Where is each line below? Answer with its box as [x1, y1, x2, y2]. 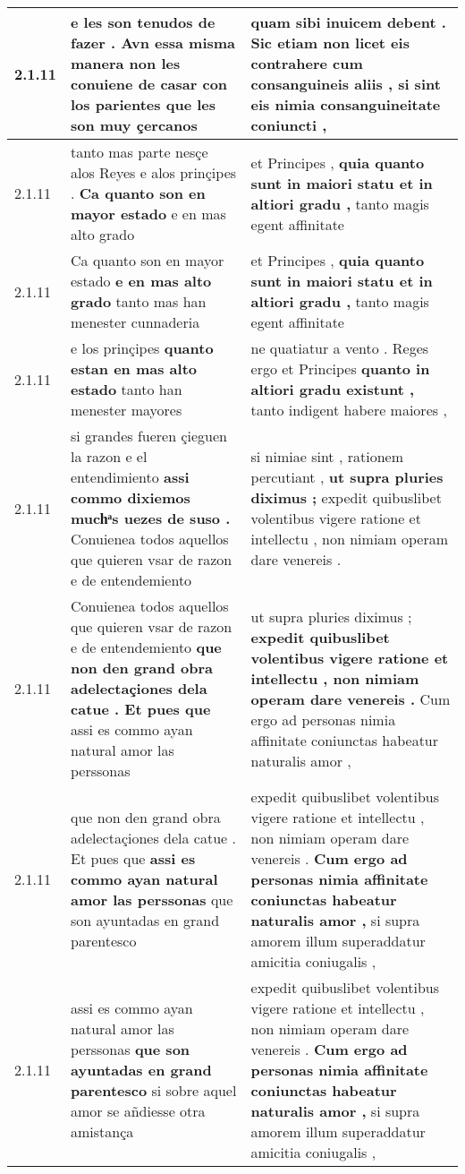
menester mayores [71, 399, 182, 420]
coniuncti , [250, 115, 327, 135]
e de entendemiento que [71, 637, 222, 657]
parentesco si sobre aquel [71, 1080, 237, 1101]
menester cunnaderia [71, 312, 200, 332]
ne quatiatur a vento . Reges [250, 338, 429, 358]
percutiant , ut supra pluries [250, 467, 444, 487]
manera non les [71, 53, 181, 73]
